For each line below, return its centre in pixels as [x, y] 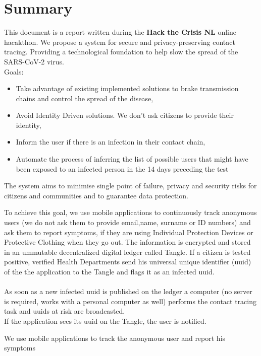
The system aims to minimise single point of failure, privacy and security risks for [130, 186]
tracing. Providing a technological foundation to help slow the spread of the [121, 52]
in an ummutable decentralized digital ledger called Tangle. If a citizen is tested [127, 252]
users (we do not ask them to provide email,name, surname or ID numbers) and [127, 222]
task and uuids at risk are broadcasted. [65, 311]
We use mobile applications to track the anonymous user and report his [115, 338]
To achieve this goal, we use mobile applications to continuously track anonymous [130, 212]
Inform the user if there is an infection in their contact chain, [111, 142]
